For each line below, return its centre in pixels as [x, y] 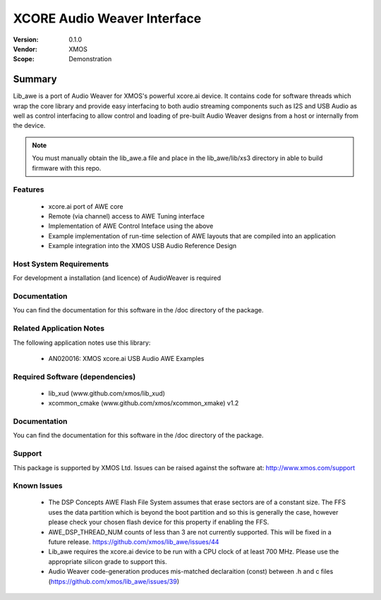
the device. [29, 125]
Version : [26, 39]
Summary [35, 79]
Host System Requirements [61, 264]
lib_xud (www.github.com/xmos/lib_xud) [107, 393]
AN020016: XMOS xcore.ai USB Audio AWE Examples [126, 358]
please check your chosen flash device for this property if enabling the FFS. [159, 522]
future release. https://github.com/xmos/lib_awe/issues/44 [134, 542]
